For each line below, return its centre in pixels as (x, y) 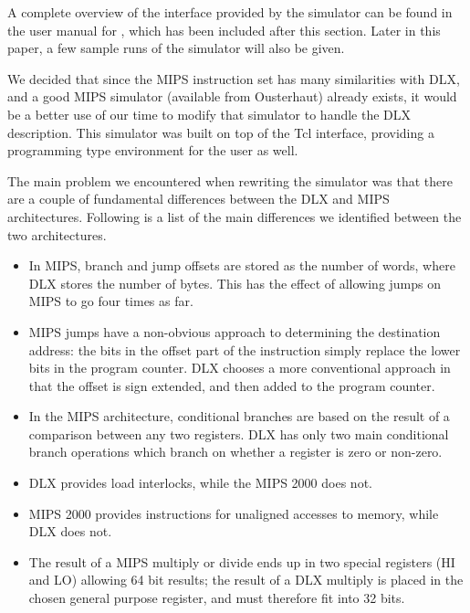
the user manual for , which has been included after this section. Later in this (224, 30)
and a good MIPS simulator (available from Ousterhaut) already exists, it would (232, 96)
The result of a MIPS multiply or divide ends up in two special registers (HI (242, 561)
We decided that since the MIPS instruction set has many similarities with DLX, (234, 78)
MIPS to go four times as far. (111, 301)
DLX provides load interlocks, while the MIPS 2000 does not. (200, 483)
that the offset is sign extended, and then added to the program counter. (232, 385)
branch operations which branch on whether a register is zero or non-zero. (235, 452)
